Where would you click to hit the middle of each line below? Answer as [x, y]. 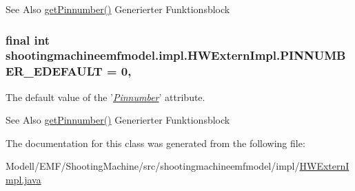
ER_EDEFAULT [54, 71]
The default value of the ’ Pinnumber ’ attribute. [105, 97]
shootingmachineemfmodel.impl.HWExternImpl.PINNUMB [176, 55]
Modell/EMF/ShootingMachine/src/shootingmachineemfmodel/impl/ [153, 166]
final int [28, 40]
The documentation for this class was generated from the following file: [155, 143]
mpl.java [23, 180]
